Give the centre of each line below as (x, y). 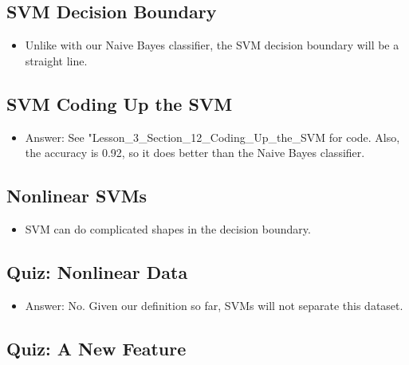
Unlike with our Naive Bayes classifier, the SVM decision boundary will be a (212, 45)
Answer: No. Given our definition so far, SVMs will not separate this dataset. (214, 305)
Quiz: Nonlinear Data (97, 271)
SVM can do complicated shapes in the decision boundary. (168, 228)
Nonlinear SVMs (77, 196)
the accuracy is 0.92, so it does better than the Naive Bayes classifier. (195, 153)
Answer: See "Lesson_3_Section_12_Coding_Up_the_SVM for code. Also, (212, 137)
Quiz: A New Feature (96, 348)
